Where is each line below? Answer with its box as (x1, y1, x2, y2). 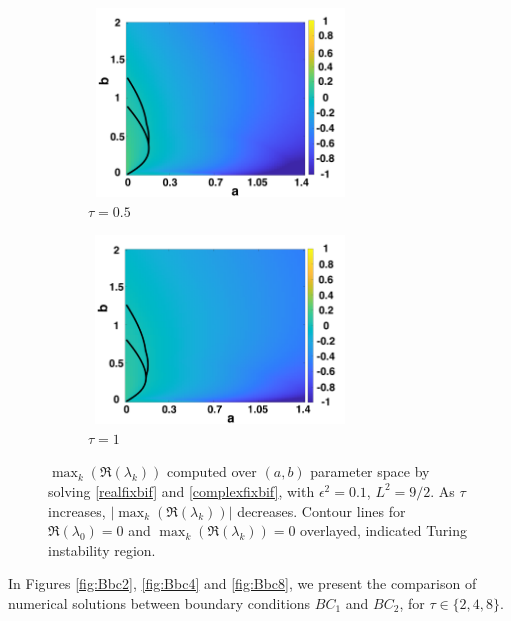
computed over (166, 461, 257, 482)
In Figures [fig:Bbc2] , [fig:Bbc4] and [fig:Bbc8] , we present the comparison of (8, 573, 477, 594)
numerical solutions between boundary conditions (8, 592, 311, 613)
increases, (48, 500, 106, 521)
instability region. (48, 539, 156, 560)
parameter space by (310, 461, 430, 482)
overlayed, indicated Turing (300, 520, 468, 541)
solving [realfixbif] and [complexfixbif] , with (48, 480, 315, 501)
